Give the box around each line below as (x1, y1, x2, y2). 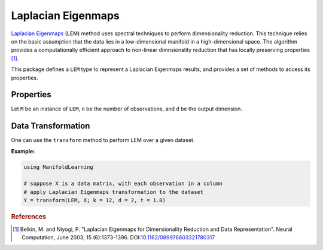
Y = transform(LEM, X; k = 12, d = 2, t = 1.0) (23, 197, 166, 204)
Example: (11, 147, 35, 155)
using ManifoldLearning (23, 163, 94, 170)
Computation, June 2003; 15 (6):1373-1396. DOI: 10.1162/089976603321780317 (22, 233, 215, 241)
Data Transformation (11, 121, 90, 131)
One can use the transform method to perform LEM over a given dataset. (11, 137, 195, 144)
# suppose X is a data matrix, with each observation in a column (23, 180, 223, 187)
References (11, 212, 47, 221)
